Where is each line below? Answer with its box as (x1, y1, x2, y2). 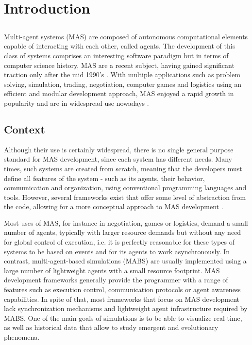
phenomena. (4, 332, 40, 342)
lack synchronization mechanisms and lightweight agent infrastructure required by (4, 303, 248, 313)
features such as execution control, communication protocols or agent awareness (4, 284, 241, 295)
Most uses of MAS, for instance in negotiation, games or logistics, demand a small (4, 217, 248, 228)
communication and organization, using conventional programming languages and (4, 182, 247, 193)
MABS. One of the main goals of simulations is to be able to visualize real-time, (4, 312, 242, 323)
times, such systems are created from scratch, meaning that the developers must (4, 163, 242, 173)
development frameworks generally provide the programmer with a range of (4, 275, 228, 285)
